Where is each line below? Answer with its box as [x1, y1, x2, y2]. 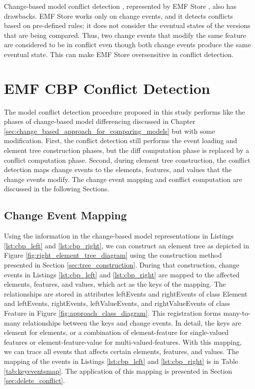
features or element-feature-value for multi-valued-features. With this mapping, [4, 336, 242, 347]
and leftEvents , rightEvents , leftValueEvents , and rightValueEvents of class [4, 298, 230, 308]
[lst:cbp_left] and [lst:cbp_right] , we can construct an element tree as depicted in [4, 240, 250, 250]
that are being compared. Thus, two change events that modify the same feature [4, 30, 246, 40]
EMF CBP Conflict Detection [4, 78, 210, 98]
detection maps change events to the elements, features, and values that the [4, 164, 232, 175]
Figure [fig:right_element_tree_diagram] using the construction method [4, 250, 222, 260]
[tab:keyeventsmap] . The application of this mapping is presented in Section [4, 365, 232, 376]
